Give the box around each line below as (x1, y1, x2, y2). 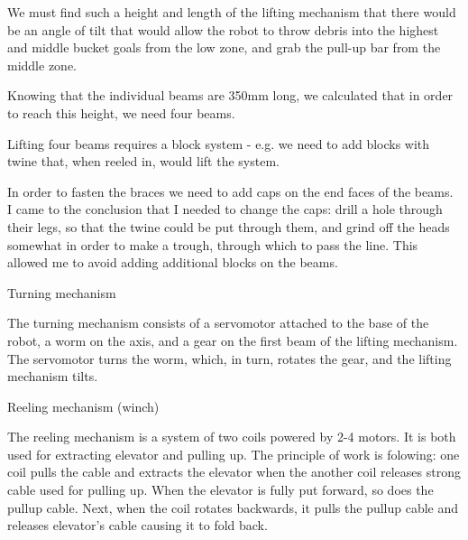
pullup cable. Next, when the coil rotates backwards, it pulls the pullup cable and (7, 498, 459, 517)
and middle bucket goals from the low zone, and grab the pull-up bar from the (7, 38, 441, 57)
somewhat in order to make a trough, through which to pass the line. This (7, 235, 418, 254)
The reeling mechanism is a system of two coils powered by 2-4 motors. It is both (7, 427, 456, 446)
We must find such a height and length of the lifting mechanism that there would (7, 3, 456, 21)
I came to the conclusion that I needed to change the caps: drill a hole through (7, 200, 443, 219)
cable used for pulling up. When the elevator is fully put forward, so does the (7, 480, 434, 499)
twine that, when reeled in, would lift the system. (7, 152, 280, 171)
